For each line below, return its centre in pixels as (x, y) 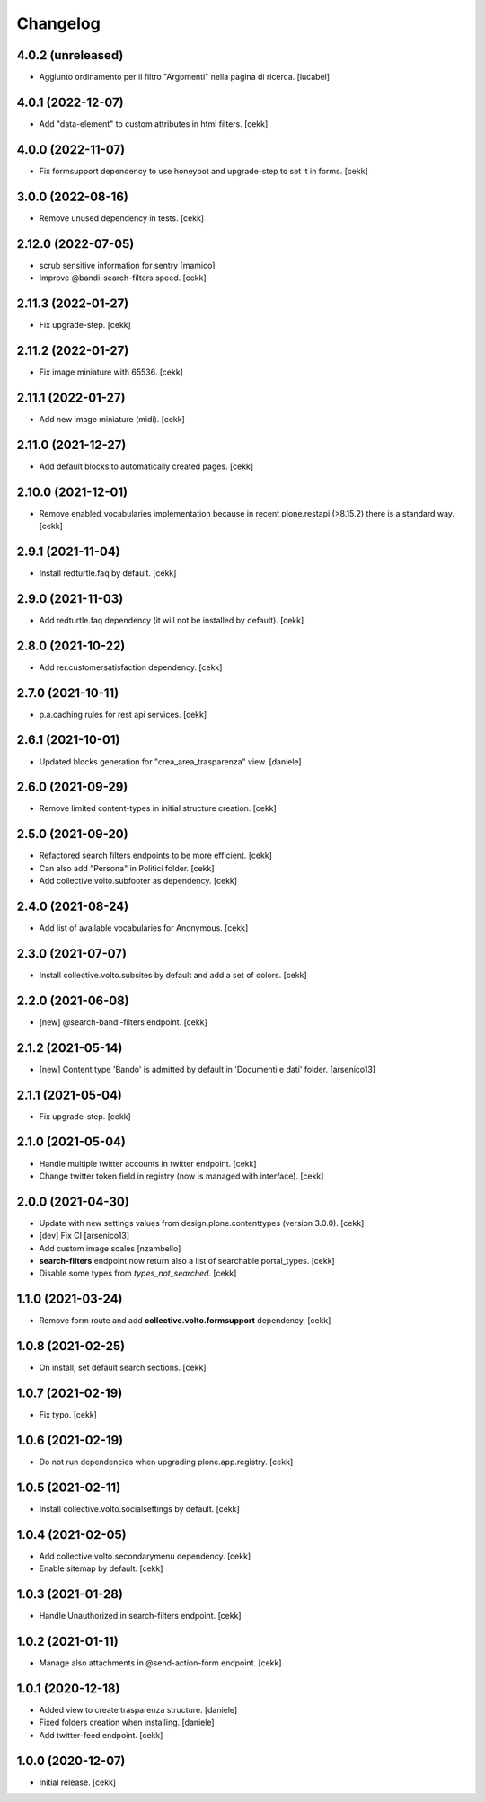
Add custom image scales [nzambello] (110, 1248)
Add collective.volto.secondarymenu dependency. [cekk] (145, 1556)
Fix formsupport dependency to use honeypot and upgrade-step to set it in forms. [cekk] (203, 171)
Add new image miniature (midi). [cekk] (112, 419)
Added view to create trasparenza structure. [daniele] (138, 1709)
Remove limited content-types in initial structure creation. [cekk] (158, 808)
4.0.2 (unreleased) (70, 55)
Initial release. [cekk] (78, 1782)
